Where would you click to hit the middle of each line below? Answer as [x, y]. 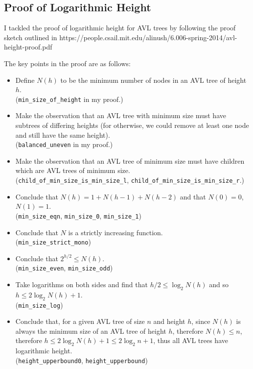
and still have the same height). [63, 135]
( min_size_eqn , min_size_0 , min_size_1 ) [78, 215]
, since [201, 321]
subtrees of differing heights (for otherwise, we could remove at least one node [132, 125]
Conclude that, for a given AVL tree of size [80, 321]
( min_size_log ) [39, 305]
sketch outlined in [31, 37]
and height [169, 321]
